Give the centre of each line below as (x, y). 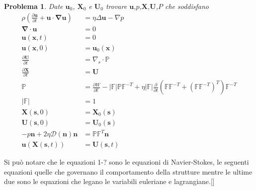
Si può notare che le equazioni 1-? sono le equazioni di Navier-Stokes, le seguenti (127, 162)
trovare (116, 6)
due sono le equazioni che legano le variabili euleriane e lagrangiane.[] (109, 181)
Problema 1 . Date (34, 6)
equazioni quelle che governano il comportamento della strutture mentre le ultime (128, 171)
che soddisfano (187, 6)
